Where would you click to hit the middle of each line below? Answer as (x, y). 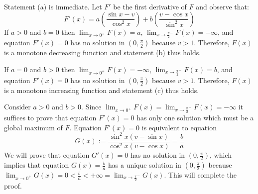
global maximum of (33, 127)
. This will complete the (200, 175)
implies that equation (37, 165)
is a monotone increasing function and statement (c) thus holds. (102, 90)
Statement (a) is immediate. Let (53, 6)
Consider (17, 107)
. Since (91, 107)
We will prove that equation (47, 155)
